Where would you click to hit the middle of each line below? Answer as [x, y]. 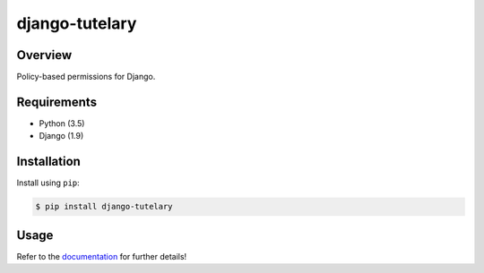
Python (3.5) [62, 123]
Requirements [57, 102]
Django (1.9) [61, 136]
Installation [48, 162]
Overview [44, 55]
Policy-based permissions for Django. [86, 77]
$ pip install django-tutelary [104, 207]
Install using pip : [48, 183]
